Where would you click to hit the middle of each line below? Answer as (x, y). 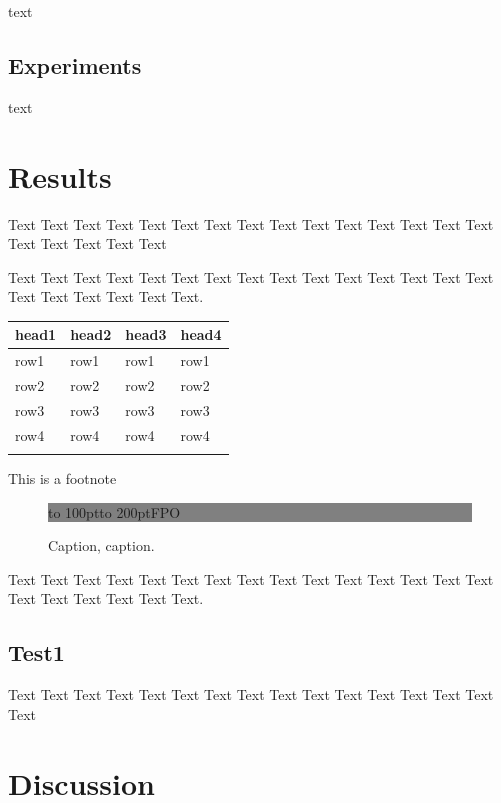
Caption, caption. (101, 545)
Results (60, 175)
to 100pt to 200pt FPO (114, 511)
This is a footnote (62, 478)
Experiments (75, 64)
